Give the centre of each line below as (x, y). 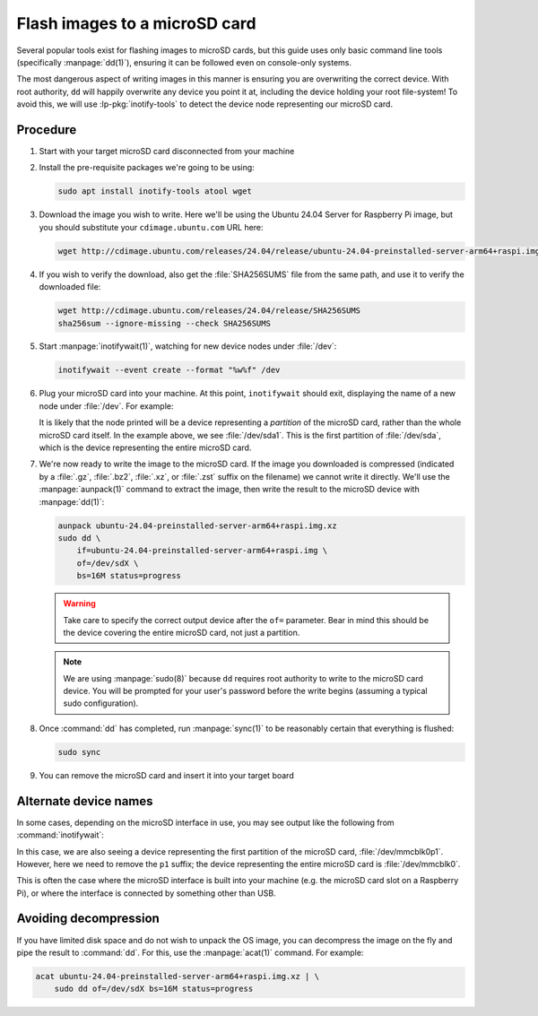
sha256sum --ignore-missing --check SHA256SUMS (164, 323)
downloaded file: (70, 287)
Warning (79, 604)
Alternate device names (85, 801)
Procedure (47, 130)
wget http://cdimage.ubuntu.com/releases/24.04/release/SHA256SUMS (209, 311)
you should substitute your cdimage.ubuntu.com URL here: (151, 227)
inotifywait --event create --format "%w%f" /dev (169, 370)
